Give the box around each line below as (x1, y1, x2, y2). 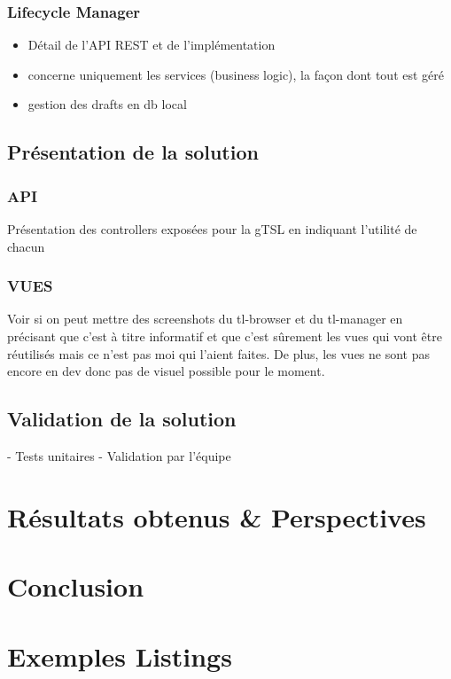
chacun (7, 237, 45, 255)
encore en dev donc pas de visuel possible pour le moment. (7, 362, 325, 380)
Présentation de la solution (7, 138, 259, 166)
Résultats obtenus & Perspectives (7, 498, 426, 535)
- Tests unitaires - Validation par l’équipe (7, 446, 231, 464)
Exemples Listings (7, 637, 232, 674)
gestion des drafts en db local (27, 95, 187, 113)
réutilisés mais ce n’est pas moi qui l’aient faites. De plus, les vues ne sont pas (7, 344, 431, 363)
